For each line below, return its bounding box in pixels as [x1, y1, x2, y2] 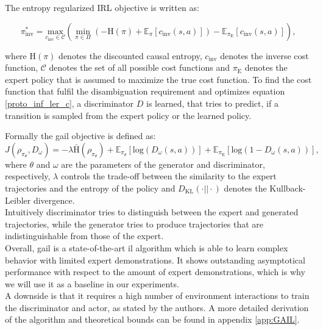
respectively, [5, 170, 51, 182]
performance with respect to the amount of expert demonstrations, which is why [5, 265, 305, 278]
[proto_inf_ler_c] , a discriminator [5, 96, 134, 109]
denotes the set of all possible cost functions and [49, 61, 230, 74]
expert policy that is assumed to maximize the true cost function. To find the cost [5, 73, 312, 85]
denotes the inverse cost [220, 49, 309, 62]
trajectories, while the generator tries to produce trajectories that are [5, 217, 264, 230]
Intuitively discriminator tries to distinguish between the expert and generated [5, 206, 299, 218]
